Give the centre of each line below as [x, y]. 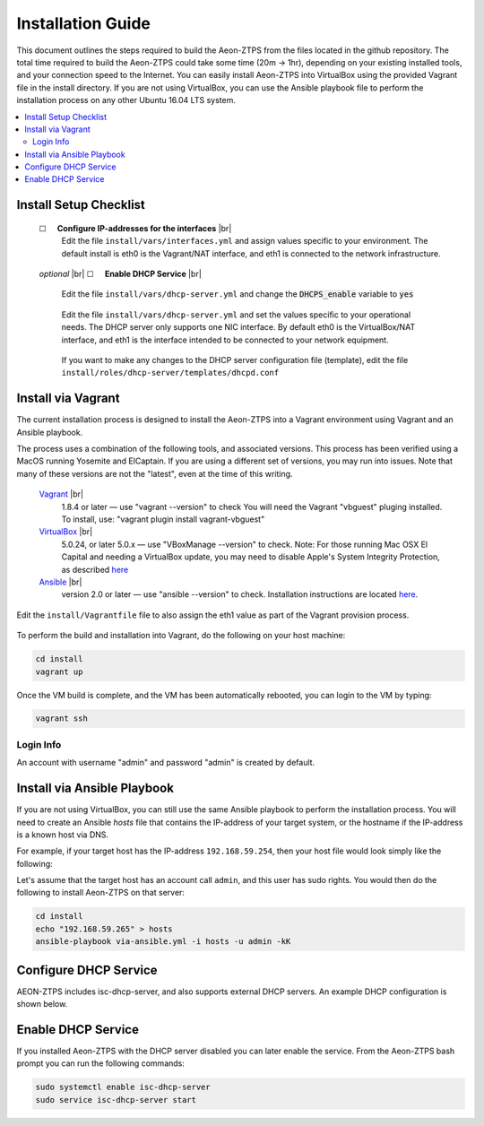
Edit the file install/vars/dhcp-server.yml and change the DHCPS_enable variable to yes [238, 294]
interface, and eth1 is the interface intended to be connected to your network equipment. [225, 340]
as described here [95, 569]
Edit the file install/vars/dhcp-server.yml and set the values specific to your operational [236, 315]
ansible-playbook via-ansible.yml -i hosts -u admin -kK [163, 942]
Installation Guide [84, 23]
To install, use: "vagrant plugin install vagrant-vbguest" [163, 519]
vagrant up [59, 671]
